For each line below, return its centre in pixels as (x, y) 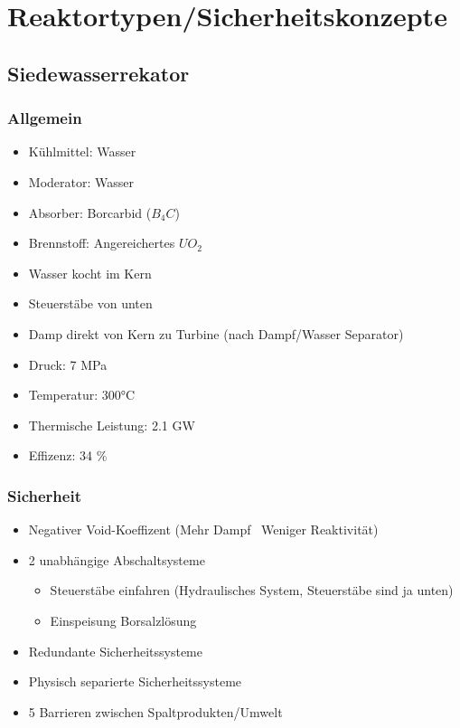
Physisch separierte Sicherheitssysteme (135, 681)
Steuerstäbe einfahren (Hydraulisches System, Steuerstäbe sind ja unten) (252, 590)
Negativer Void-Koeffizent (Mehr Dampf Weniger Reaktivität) (203, 529)
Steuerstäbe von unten (90, 303)
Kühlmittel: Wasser (82, 151)
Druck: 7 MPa (68, 364)
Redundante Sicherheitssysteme (115, 651)
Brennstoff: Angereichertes (102, 243)
